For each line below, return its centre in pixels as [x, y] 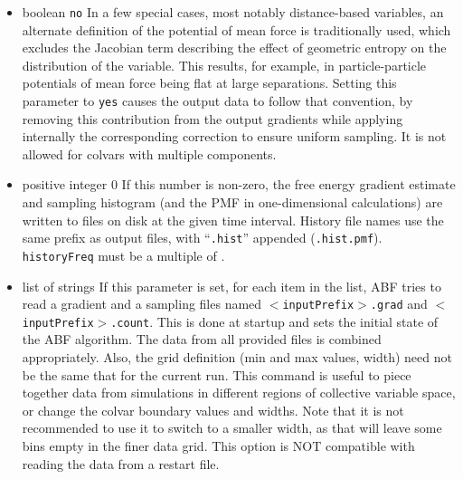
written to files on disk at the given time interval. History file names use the [233, 220]
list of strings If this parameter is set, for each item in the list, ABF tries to [231, 286]
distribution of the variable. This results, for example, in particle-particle [224, 65]
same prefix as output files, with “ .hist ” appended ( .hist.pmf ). [202, 238]
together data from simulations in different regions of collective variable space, [239, 393]
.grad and [399, 304]
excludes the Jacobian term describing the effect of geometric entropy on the [234, 48]
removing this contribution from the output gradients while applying [213, 118]
